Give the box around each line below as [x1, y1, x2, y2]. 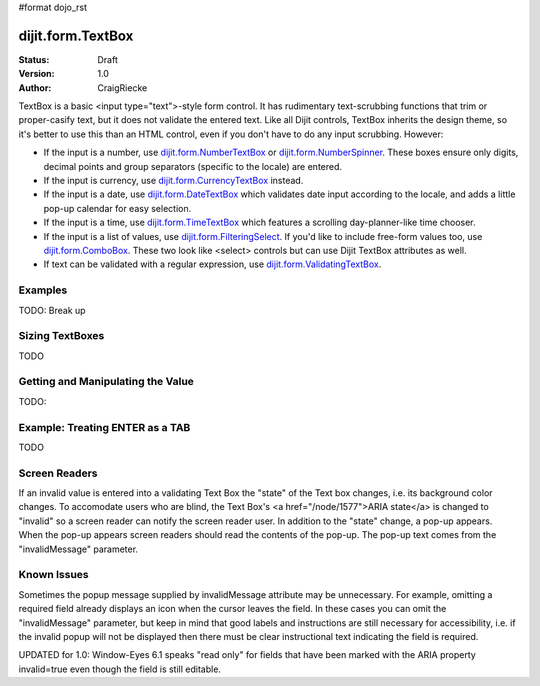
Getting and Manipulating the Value [18, 375, 195, 389]
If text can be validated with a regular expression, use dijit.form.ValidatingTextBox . [43, 258, 382, 270]
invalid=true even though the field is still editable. [18, 663, 222, 675]
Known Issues [18, 568, 89, 582]
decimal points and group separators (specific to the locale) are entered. [43, 160, 343, 172]
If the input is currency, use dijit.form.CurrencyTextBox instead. [43, 175, 304, 187]
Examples [18, 283, 68, 297]
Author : [18, 81, 52, 94]
